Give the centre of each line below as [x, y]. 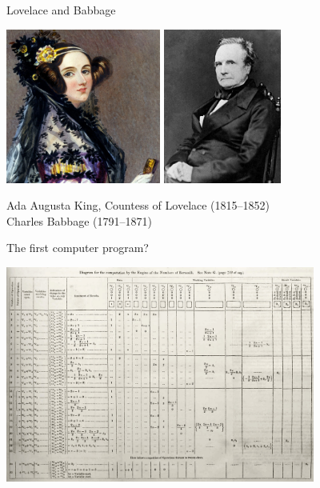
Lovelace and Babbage [61, 10]
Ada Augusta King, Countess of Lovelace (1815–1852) [138, 205]
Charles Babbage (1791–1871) [79, 220]
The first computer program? [78, 248]
